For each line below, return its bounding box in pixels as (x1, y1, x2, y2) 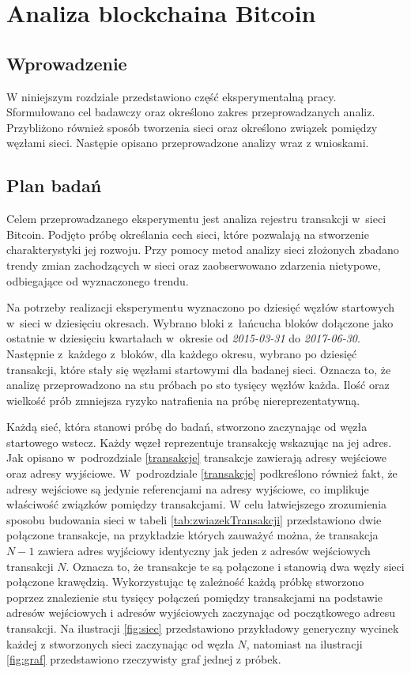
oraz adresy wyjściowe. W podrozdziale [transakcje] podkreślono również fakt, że (6, 465, 398, 482)
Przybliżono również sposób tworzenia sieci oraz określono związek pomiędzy (6, 119, 378, 135)
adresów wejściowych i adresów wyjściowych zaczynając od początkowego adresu (6, 604, 395, 621)
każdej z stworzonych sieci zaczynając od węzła (6, 635, 234, 652)
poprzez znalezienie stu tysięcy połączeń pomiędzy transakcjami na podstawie (6, 588, 383, 605)
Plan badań (6, 173, 102, 198)
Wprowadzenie (6, 51, 127, 75)
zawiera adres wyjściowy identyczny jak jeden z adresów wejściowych (38, 543, 371, 559)
